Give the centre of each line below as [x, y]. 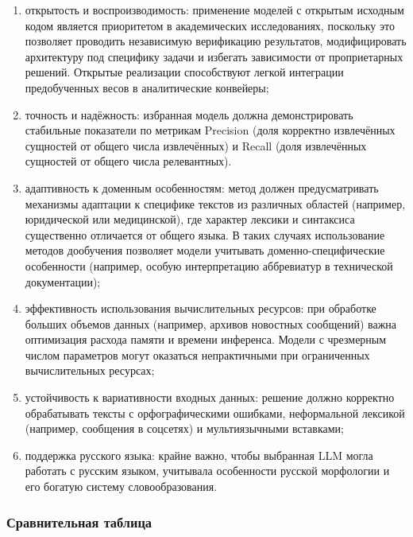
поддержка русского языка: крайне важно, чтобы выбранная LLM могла [199, 455]
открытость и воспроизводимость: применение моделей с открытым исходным [214, 10]
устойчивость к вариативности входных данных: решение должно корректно [210, 397]
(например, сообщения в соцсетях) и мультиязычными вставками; [184, 428]
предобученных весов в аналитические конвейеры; [147, 87]
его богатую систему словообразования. [121, 486]
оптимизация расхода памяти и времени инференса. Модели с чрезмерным [206, 339]
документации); [63, 281]
